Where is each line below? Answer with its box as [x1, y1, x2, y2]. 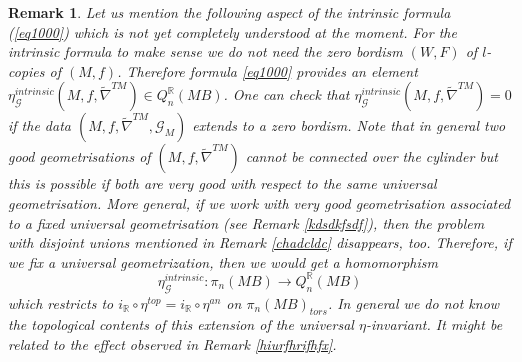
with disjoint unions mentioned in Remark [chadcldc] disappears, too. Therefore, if [8, 232, 512, 253]
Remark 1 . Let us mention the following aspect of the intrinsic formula [8, 2, 451, 22]
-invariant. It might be [365, 314, 503, 335]
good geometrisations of [8, 146, 151, 167]
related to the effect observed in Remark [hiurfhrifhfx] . [8, 334, 337, 355]
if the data [8, 115, 71, 136]
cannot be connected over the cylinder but [245, 146, 498, 167]
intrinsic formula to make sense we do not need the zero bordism [8, 41, 403, 62]
